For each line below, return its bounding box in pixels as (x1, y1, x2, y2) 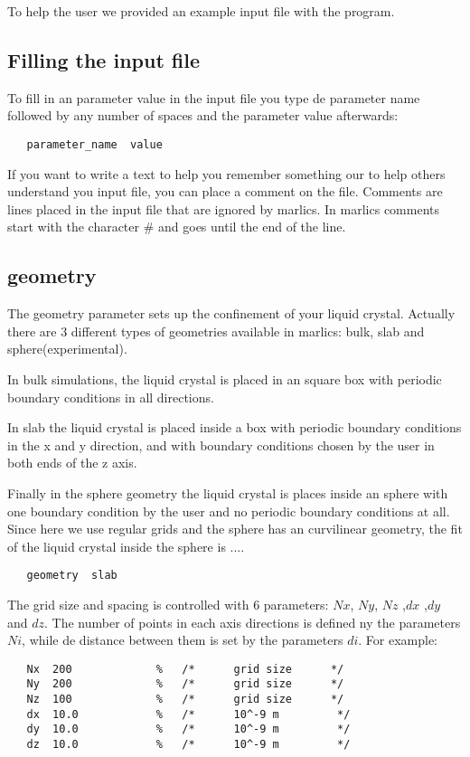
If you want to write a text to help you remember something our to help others (7, 164, 446, 183)
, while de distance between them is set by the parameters (22, 630, 343, 649)
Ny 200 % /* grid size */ (26, 677, 344, 691)
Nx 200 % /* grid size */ (26, 662, 344, 676)
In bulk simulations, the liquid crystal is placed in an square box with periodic (7, 370, 442, 388)
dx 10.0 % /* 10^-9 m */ (26, 707, 351, 721)
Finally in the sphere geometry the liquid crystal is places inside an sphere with (7, 483, 448, 502)
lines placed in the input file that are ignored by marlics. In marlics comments (7, 199, 440, 218)
